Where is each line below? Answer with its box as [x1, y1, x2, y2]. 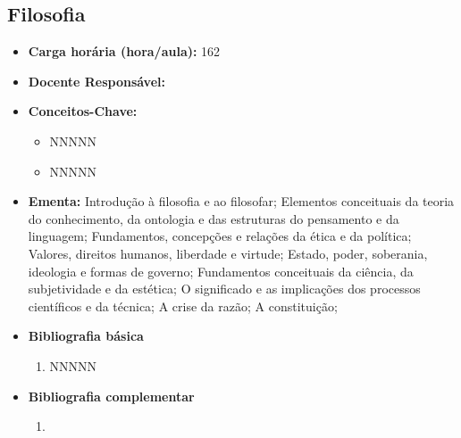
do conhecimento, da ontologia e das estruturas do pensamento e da [28, 209, 399, 227]
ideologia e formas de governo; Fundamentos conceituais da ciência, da [28, 261, 414, 280]
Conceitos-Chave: [28, 102, 138, 120]
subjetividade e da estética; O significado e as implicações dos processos [28, 279, 421, 298]
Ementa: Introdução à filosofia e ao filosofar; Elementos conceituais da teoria [28, 192, 455, 211]
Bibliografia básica [28, 326, 144, 345]
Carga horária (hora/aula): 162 [28, 42, 221, 61]
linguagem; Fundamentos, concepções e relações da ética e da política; [28, 227, 412, 245]
